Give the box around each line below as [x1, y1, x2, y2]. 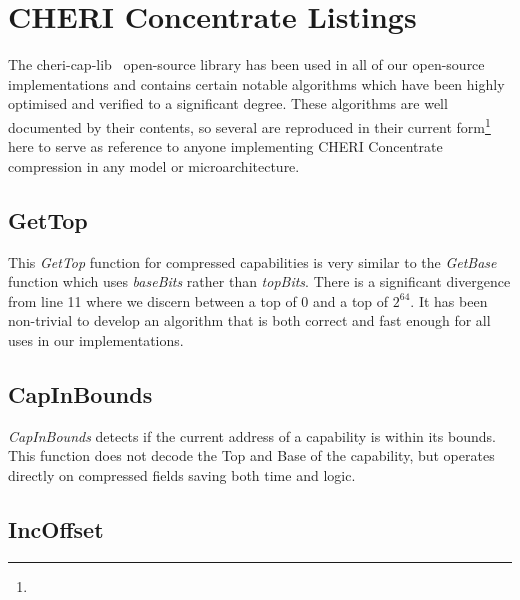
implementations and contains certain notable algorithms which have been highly [8, 73, 505, 94]
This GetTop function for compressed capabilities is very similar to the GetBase [8, 251, 497, 272]
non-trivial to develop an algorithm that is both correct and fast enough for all [8, 310, 491, 331]
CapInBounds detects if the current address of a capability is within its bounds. [8, 425, 496, 446]
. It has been [410, 290, 488, 311]
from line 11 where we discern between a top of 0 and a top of [8, 290, 389, 311]
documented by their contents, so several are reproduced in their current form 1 [8, 113, 491, 137]
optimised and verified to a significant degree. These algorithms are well [8, 93, 448, 114]
